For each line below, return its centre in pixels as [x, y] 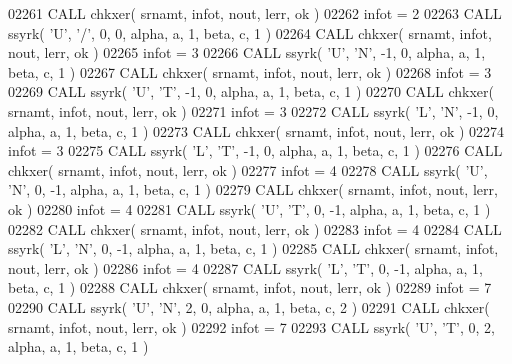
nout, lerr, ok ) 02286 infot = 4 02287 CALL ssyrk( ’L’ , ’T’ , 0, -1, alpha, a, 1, [245, 267]
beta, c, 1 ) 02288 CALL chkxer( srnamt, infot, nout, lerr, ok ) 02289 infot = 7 [250, 287]
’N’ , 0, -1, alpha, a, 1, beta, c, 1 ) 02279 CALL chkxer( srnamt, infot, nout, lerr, [253, 189]
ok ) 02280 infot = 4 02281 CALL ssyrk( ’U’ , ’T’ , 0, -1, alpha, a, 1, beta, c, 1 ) [249, 208]
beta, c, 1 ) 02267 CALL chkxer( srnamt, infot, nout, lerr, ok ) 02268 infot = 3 [250, 71]
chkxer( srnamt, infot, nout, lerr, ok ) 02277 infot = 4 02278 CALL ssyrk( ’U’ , [248, 169]
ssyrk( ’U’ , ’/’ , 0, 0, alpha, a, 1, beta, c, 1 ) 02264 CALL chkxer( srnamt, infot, [250, 32]
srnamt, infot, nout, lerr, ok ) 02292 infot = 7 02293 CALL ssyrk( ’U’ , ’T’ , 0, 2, [251, 326]
